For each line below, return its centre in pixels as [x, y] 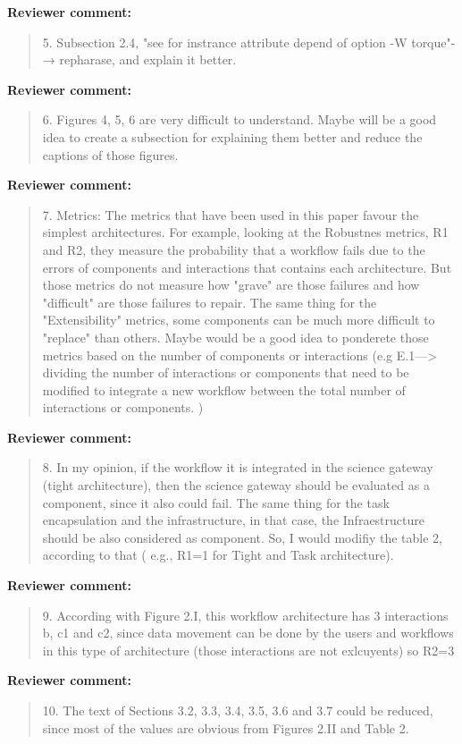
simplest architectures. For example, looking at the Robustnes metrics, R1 [245, 232]
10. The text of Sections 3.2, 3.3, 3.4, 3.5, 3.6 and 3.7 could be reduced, [238, 710]
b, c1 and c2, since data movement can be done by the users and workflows [248, 633]
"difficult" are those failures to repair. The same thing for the [210, 302]
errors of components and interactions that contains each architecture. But [247, 267]
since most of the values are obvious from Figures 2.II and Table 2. [226, 727]
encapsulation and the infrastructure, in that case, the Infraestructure [233, 520]
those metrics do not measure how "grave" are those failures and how [231, 285]
